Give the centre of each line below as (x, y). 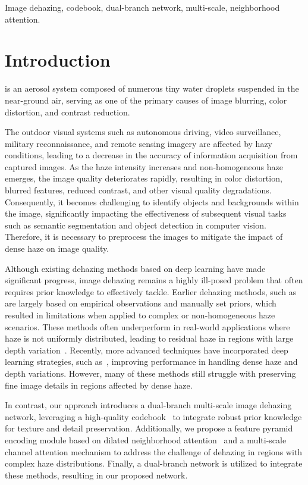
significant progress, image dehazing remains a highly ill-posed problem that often (154, 280)
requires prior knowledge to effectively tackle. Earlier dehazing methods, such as (151, 291)
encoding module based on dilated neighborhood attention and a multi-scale (146, 439)
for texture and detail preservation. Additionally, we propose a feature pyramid (149, 428)
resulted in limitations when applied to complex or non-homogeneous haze (140, 315)
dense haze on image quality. (57, 248)
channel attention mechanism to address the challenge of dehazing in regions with (154, 451)
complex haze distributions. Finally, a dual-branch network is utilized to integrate (154, 463)
